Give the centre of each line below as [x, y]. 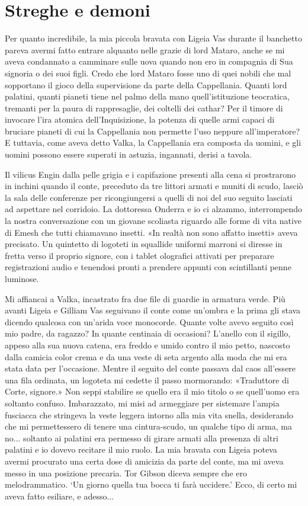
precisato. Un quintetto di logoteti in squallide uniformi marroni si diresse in [144, 244]
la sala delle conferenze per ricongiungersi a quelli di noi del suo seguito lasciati [149, 197]
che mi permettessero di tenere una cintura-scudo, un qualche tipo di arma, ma [148, 426]
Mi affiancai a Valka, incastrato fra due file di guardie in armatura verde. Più [145, 298]
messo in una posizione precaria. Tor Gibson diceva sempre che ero [126, 473]
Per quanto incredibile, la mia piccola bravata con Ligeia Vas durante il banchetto [153, 38]
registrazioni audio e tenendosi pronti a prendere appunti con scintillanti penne [148, 267]
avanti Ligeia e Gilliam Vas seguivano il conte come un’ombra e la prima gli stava [153, 310]
